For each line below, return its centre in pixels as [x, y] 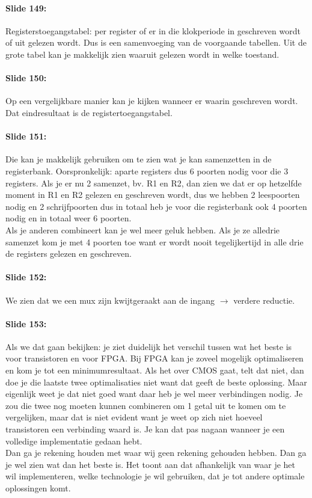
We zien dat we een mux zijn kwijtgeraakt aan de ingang [110, 300]
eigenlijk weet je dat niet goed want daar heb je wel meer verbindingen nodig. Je [154, 394]
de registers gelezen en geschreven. [69, 254]
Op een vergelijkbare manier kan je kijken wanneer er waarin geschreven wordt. [152, 101]
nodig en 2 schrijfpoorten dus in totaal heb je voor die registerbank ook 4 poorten [156, 206]
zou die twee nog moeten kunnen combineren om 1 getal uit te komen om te [146, 405]
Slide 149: [26, 8]
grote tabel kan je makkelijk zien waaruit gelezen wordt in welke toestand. [142, 54]
